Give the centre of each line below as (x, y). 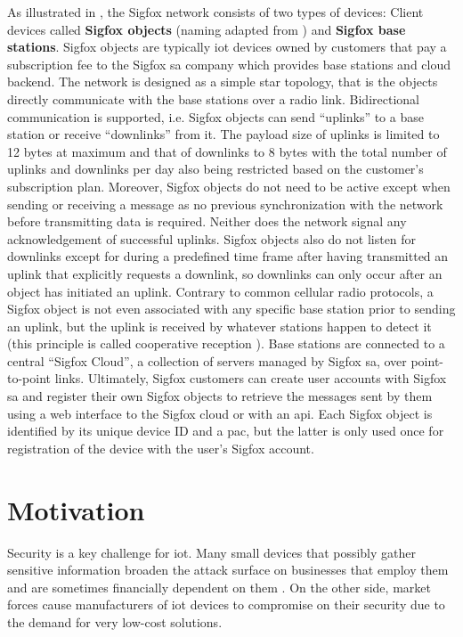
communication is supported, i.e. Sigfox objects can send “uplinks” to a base (215, 116)
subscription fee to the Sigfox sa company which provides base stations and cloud (229, 64)
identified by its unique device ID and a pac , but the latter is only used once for (226, 431)
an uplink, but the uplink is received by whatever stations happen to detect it (219, 326)
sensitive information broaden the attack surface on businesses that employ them (228, 570)
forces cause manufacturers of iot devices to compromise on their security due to (226, 604)
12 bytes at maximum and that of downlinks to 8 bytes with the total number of (227, 151)
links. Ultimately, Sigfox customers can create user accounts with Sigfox (251, 378)
